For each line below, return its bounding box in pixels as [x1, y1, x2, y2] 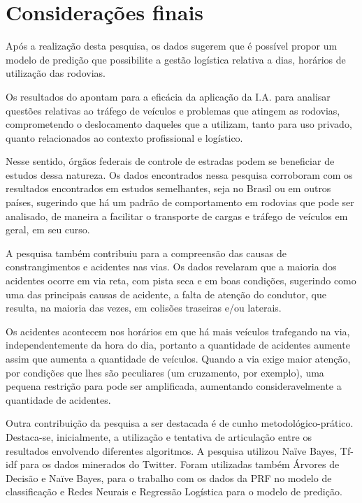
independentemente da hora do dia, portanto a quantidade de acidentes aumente [6, 337, 350, 352]
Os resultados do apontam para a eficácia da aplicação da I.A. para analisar [6, 89, 331, 103]
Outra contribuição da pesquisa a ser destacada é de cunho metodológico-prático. [6, 416, 354, 430]
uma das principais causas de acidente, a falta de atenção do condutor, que [6, 286, 326, 301]
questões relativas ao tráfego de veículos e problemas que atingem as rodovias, [6, 103, 340, 117]
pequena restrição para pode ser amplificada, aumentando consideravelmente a [6, 379, 342, 393]
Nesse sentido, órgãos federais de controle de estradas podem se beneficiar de [6, 154, 335, 168]
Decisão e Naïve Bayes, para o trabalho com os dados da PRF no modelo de [6, 470, 332, 485]
